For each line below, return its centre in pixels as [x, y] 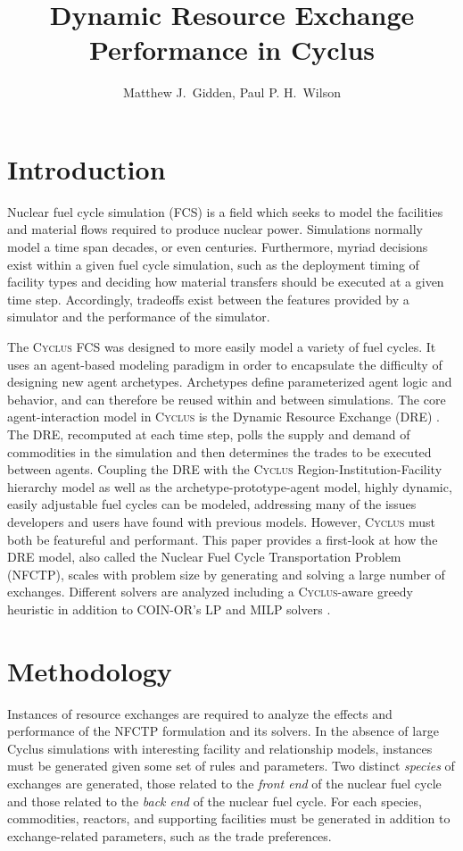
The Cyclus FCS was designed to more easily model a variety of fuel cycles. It [222, 346]
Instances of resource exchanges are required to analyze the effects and [200, 713]
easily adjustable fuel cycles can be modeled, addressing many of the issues [212, 504]
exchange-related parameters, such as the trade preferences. [169, 835]
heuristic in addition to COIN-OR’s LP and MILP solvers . [169, 609]
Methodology [90, 670]
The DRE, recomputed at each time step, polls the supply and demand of [209, 434]
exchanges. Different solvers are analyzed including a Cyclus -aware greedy [211, 592]
